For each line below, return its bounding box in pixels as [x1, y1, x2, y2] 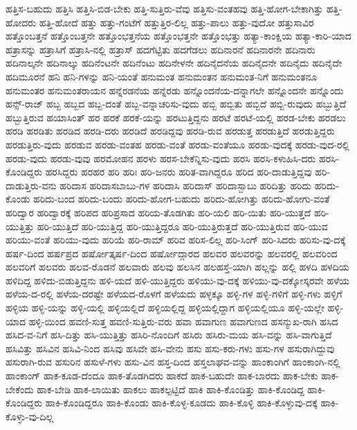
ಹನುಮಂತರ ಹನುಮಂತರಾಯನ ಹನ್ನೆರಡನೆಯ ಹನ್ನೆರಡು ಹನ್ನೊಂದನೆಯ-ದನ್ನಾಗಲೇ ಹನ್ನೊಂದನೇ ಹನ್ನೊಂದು [6, 83, 344, 97]
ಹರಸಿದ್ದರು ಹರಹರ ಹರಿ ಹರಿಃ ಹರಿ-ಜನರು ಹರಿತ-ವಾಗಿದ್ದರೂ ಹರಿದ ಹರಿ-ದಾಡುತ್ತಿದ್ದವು [45, 164, 312, 179]
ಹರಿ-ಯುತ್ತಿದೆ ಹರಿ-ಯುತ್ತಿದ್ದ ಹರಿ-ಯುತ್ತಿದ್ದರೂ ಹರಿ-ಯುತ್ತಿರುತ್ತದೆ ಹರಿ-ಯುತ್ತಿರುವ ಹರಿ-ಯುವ [37, 218, 328, 233]
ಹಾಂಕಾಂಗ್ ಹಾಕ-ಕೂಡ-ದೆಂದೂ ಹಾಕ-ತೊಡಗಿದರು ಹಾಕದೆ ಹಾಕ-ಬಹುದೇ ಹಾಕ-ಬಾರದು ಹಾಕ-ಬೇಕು [6, 368, 318, 383]
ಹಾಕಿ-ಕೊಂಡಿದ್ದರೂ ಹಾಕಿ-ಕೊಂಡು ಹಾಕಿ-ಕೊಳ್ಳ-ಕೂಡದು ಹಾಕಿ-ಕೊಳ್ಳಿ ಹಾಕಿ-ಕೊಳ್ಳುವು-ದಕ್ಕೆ [45, 395, 318, 410]
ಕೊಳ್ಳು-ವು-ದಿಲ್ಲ [6, 409, 54, 423]
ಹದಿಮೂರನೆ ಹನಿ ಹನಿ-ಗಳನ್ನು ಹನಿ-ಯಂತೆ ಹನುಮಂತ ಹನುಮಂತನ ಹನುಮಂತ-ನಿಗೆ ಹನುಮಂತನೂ [6, 69, 318, 83]
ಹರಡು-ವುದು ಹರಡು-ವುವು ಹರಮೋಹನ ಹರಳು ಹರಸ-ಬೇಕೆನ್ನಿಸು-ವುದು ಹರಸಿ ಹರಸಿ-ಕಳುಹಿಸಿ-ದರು [6, 150, 316, 165]
